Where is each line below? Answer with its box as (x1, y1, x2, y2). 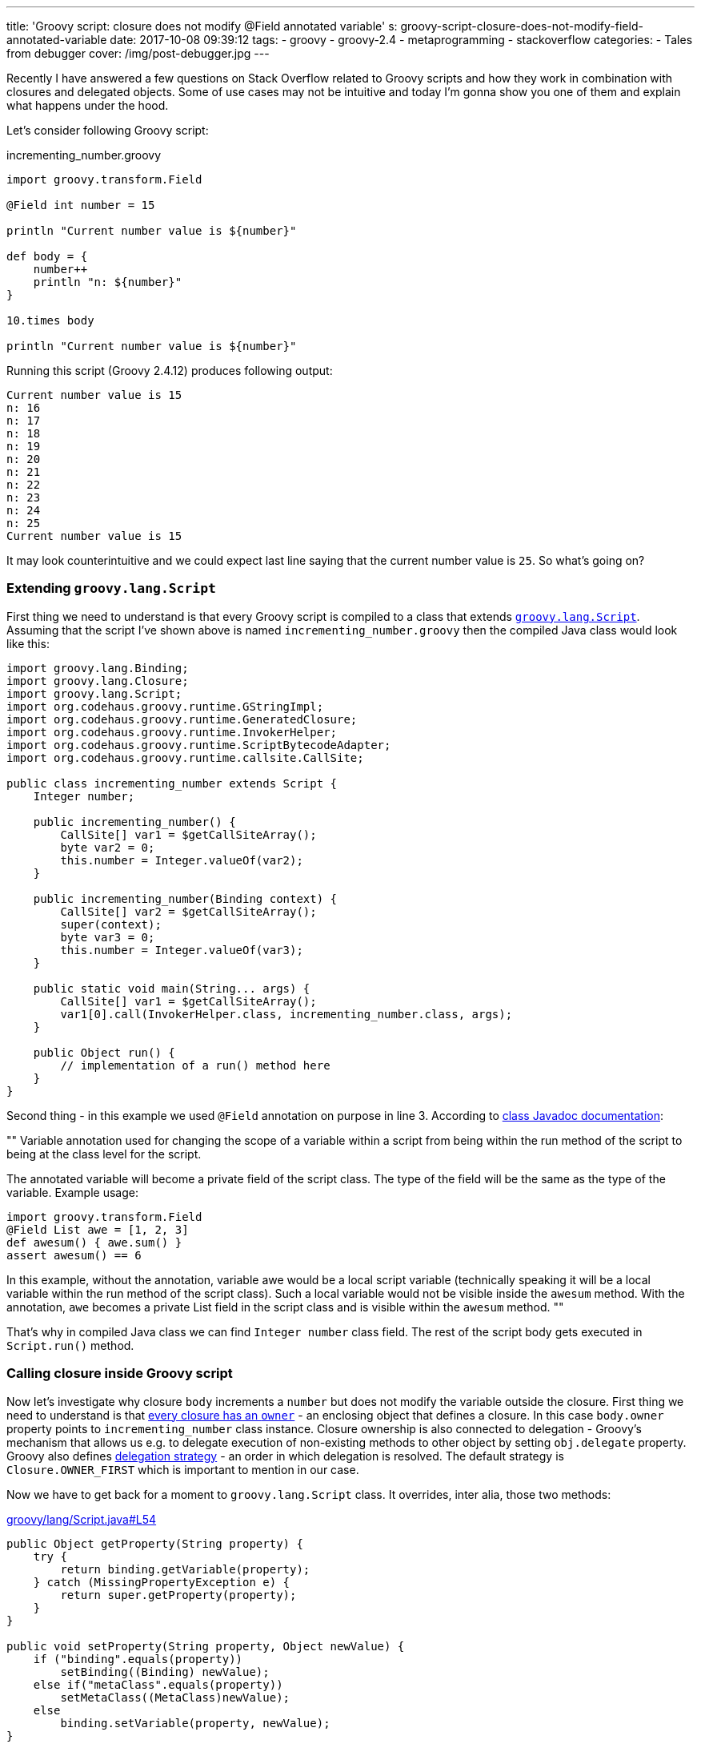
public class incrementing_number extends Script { (6, 776, 338, 790)
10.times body (6, 314, 94, 327)
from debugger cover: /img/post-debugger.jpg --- (6, 46, 270, 60)
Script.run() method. (6, 1338, 134, 1352)
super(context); (60, 917, 162, 931)
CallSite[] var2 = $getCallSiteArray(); (60, 904, 317, 918)
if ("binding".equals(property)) (33, 1652, 243, 1665)
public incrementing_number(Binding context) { (33, 892, 338, 905)
